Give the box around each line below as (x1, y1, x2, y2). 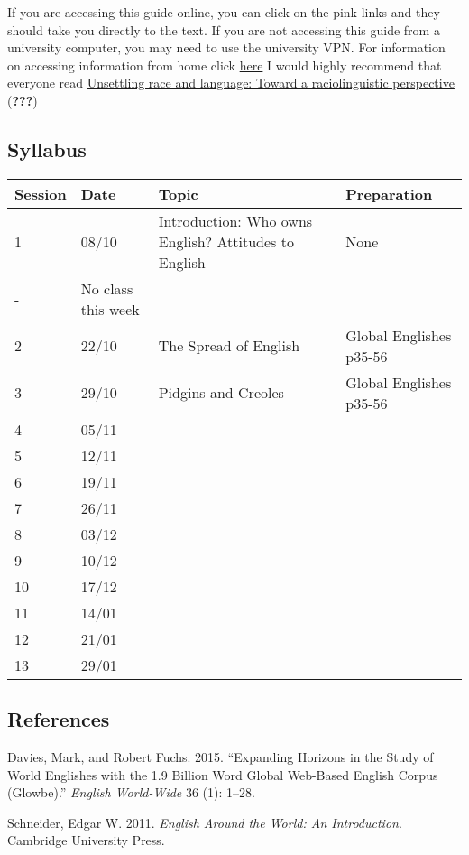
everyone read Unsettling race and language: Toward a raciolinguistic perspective (7, 73, 455, 92)
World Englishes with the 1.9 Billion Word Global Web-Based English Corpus (7, 765, 438, 784)
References (7, 705, 110, 733)
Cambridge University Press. (7, 831, 165, 850)
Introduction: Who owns (158, 209, 313, 231)
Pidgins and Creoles (158, 382, 284, 404)
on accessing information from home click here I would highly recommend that (7, 55, 442, 74)
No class (80, 277, 133, 299)
